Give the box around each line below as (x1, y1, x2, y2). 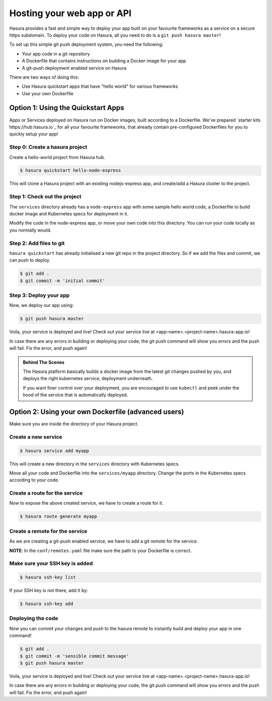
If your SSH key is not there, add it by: (9, 587, 88, 594)
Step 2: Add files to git (9, 240, 65, 247)
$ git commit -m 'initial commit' (20, 278, 105, 284)
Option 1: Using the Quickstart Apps (9, 103, 124, 112)
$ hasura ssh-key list (20, 574, 76, 580)
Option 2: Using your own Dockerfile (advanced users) (9, 407, 184, 416)
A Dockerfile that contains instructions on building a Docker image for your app (22, 58, 186, 64)
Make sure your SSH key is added (9, 560, 93, 567)
